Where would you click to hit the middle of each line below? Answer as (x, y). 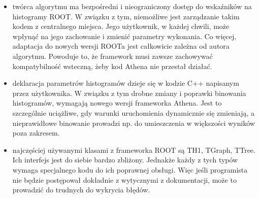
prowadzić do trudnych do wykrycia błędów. (81, 190)
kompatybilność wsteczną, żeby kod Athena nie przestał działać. (112, 66)
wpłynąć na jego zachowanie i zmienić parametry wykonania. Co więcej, (124, 36)
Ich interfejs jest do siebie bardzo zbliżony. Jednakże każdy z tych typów (125, 160)
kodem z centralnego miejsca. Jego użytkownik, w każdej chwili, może (121, 26)
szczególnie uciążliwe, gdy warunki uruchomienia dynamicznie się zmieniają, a (134, 112)
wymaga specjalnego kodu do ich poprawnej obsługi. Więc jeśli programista (130, 169)
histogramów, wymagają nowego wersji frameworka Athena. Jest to (117, 103)
